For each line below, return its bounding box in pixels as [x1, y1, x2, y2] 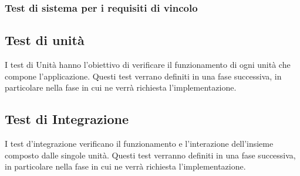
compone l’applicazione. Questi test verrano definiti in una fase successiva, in [5, 70, 282, 82]
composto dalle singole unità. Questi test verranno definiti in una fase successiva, [5, 149, 296, 161]
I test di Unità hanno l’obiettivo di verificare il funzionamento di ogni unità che [5, 58, 291, 71]
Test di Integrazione [5, 110, 129, 128]
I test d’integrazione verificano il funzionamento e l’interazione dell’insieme [5, 137, 274, 150]
